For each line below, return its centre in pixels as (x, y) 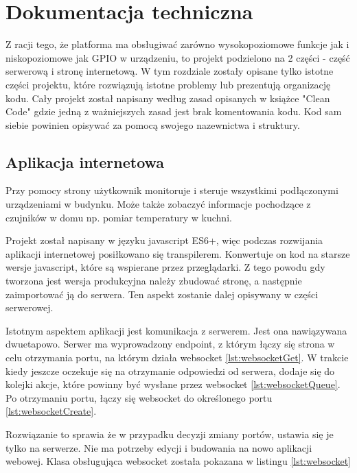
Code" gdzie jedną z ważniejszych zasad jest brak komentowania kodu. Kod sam (174, 111)
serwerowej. (30, 307)
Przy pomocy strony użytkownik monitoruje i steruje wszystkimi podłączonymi (172, 190)
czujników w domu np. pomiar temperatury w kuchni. (119, 217)
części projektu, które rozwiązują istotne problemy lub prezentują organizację (168, 84)
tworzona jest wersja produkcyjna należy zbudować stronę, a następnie (154, 281)
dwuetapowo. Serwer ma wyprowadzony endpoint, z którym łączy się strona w (170, 344)
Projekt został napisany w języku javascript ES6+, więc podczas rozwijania (164, 240)
